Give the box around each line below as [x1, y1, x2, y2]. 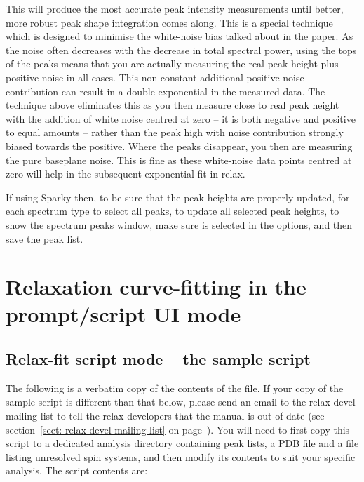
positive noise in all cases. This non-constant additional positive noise [6, 69, 304, 84]
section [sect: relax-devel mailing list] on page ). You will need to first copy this [6, 422, 350, 436]
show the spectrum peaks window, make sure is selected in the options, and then [6, 217, 353, 232]
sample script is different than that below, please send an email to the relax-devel [6, 394, 356, 409]
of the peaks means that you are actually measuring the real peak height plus [6, 56, 339, 71]
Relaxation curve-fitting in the [6, 272, 306, 301]
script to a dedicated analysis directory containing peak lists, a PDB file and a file [6, 436, 359, 450]
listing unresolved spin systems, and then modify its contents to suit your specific [6, 449, 356, 464]
